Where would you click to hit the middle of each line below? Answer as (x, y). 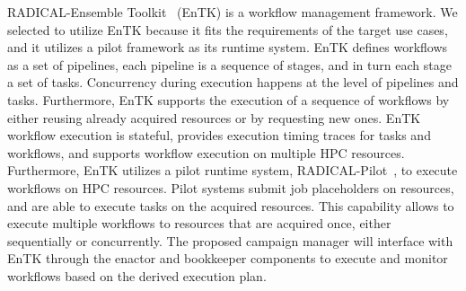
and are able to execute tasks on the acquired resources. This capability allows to (231, 205)
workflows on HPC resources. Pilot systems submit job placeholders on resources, (231, 187)
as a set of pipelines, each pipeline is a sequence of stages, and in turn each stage (229, 64)
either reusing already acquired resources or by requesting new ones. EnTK (214, 117)
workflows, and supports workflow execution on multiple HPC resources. (206, 152)
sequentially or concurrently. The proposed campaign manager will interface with (230, 240)
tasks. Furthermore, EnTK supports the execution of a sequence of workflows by (229, 99)
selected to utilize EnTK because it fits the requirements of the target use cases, (228, 29)
